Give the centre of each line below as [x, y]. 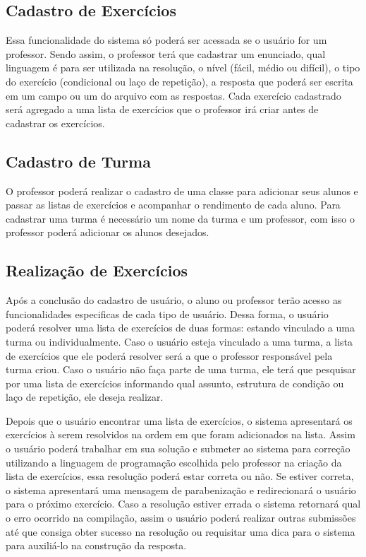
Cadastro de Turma [78, 161]
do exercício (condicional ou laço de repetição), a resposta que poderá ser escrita [179, 81]
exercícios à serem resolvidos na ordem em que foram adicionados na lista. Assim [181, 434]
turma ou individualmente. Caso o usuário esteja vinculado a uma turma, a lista [179, 341]
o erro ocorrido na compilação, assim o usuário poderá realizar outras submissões [181, 518]
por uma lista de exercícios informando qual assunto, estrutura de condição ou [175, 383]
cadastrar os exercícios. [55, 123]
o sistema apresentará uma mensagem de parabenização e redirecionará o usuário [181, 489]
